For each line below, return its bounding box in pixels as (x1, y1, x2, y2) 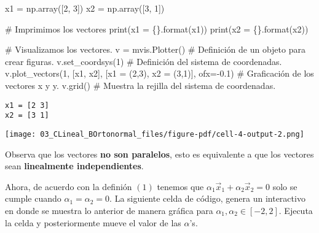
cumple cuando (5, 192, 61, 205)
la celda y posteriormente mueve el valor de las (5, 216, 181, 229)
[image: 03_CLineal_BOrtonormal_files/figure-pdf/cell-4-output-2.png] (5, 129, 304, 139)
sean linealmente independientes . (5, 159, 144, 172)
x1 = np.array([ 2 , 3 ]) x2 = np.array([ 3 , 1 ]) (5, 2, 165, 14)
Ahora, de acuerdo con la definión (5, 180, 132, 193)
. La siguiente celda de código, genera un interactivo (109, 192, 305, 205)
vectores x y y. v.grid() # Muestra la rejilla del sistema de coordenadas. (5, 78, 276, 91)
